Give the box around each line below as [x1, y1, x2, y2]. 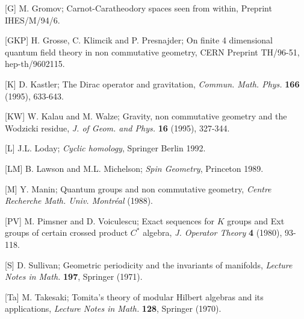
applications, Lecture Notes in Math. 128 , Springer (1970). [5, 302, 222, 315]
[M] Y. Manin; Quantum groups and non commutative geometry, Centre [5, 182, 271, 195]
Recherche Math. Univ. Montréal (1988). [5, 194, 153, 207]
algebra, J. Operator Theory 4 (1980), [143, 226, 282, 239]
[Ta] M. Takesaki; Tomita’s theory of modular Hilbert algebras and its [5, 290, 264, 303]
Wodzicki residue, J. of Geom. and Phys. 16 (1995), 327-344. [5, 121, 230, 134]
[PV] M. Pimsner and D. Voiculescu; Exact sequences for [5, 214, 215, 227]
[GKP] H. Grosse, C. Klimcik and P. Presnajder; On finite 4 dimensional [5, 34, 273, 46]
